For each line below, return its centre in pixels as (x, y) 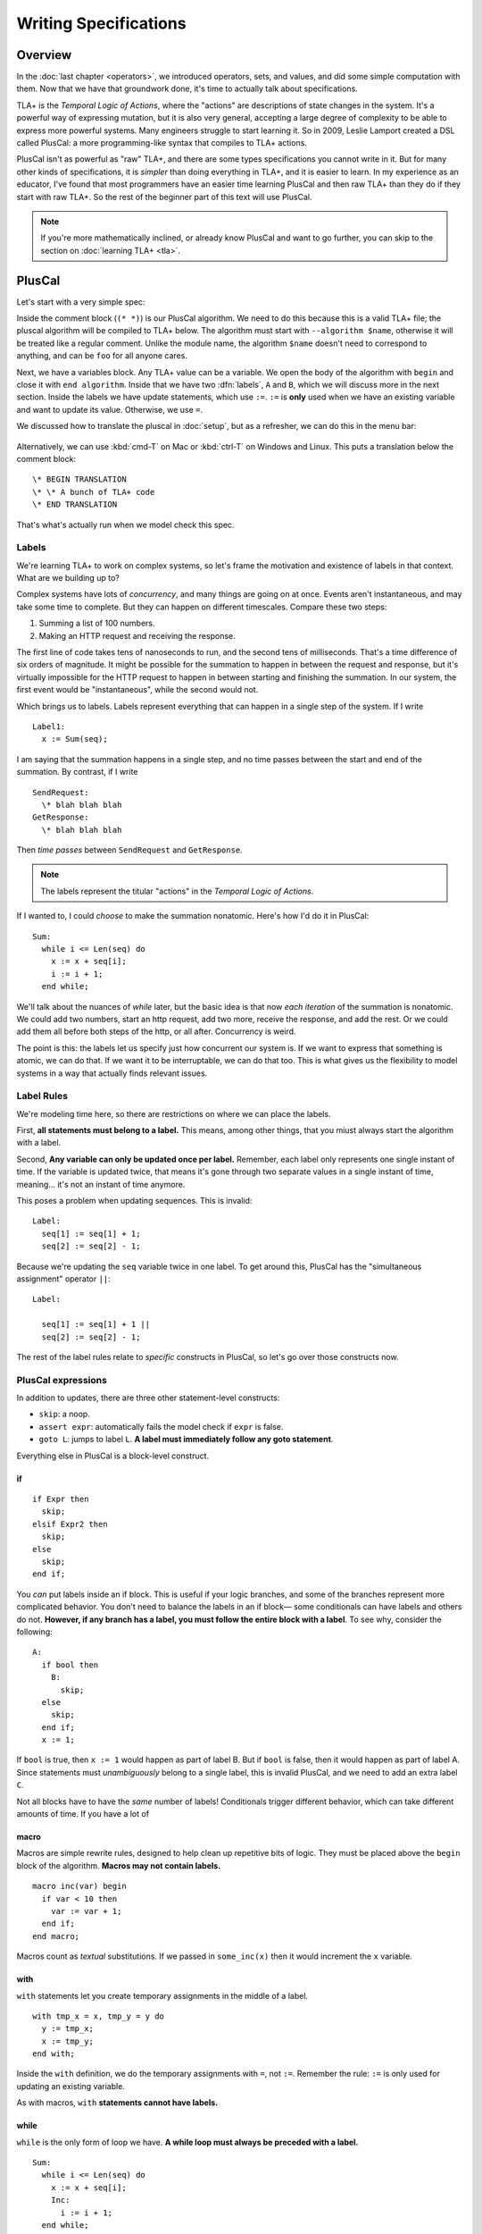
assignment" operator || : (63, 1279)
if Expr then (61, 1499)
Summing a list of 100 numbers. (97, 623)
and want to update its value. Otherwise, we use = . (110, 409)
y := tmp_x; (67, 2029)
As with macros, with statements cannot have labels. (117, 2103)
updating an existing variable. (71, 2086)
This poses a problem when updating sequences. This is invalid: (134, 1201)
